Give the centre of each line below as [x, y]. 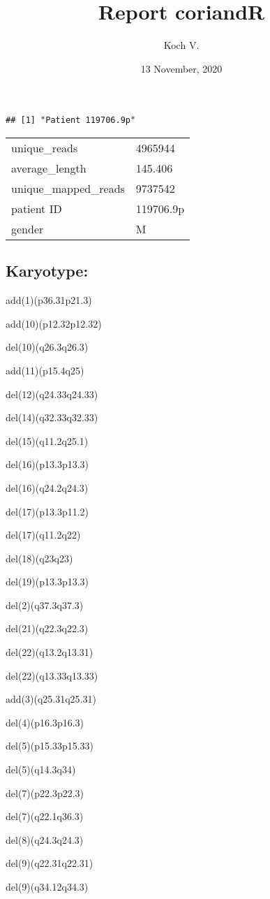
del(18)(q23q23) [39, 558]
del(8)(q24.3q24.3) [45, 839]
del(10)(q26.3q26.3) [47, 347]
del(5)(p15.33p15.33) [50, 746]
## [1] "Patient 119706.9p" [71, 120]
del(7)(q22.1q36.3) [45, 816]
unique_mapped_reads [68, 188]
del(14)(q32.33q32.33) [52, 417]
